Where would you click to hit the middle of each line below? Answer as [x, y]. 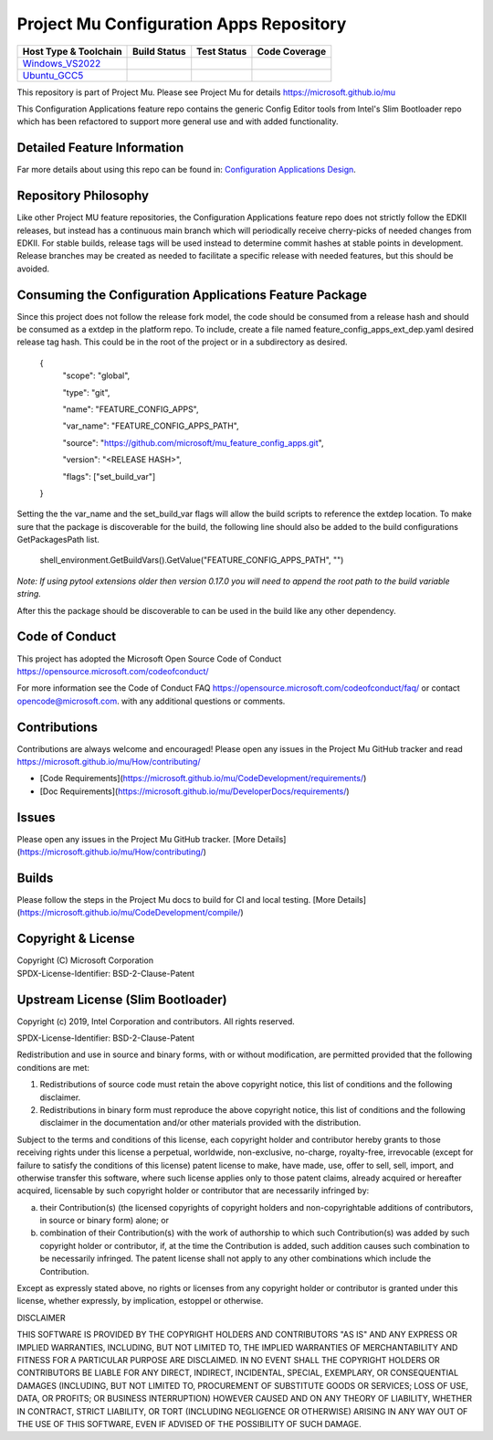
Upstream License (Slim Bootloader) [122, 999]
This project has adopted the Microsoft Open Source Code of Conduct [149, 659]
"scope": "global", [96, 376]
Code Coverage [292, 51]
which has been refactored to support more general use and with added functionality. [178, 122]
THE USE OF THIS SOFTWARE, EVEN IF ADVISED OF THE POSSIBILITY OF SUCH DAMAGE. [189, 1424]
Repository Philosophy [83, 196]
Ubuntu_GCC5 [53, 75]
